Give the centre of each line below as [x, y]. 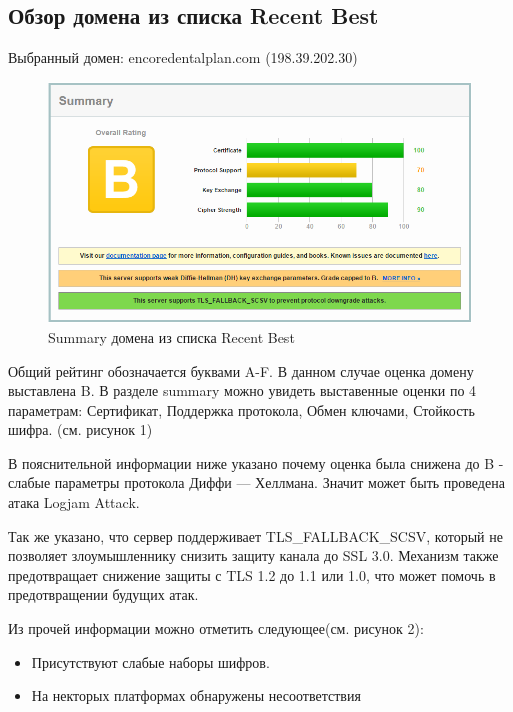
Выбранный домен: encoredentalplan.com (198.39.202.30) [183, 57]
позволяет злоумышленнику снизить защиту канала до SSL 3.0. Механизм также [253, 555]
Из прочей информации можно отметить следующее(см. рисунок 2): [216, 628]
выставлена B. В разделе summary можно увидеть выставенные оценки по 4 [242, 390]
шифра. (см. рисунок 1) [80, 429]
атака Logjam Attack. [74, 502]
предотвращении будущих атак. [103, 594]
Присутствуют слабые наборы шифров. [150, 661]
